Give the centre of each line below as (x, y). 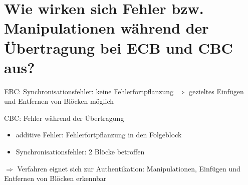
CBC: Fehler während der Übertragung (64, 118)
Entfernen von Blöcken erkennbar (55, 178)
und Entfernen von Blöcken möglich (59, 101)
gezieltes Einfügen (216, 91)
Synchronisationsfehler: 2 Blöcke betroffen (80, 152)
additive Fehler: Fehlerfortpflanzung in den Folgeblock (99, 135)
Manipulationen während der (106, 28)
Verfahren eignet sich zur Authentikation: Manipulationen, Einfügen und (129, 168)
